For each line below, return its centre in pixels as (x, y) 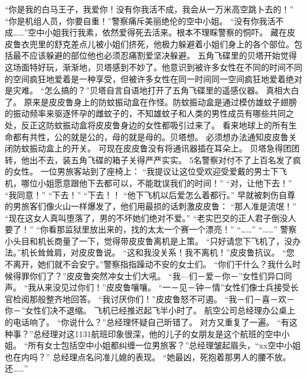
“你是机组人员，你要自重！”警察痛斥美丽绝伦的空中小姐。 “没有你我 (136, 20)
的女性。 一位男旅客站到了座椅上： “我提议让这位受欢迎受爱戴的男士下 (142, 171)
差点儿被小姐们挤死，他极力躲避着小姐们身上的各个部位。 (182, 43)
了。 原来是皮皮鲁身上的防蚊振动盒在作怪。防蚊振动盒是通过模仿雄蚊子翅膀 (151, 101)
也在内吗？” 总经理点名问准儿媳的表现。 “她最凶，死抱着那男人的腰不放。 (148, 356)
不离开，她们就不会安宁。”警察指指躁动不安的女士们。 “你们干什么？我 (140, 264)
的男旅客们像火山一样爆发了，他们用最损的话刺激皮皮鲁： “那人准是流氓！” (151, 206)
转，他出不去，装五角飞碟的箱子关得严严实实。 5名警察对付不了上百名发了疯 (153, 159)
